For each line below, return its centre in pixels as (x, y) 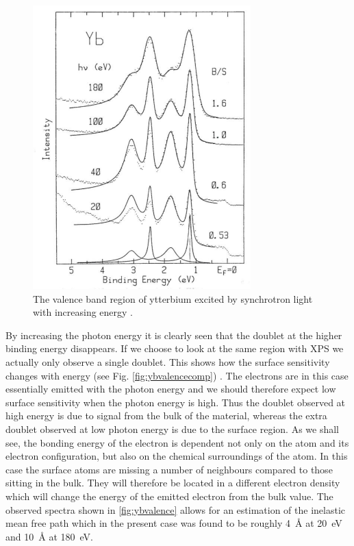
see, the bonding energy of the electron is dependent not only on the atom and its (177, 442)
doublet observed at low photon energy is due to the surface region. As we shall (173, 429)
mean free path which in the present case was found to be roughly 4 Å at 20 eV (174, 523)
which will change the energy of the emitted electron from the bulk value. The (169, 496)
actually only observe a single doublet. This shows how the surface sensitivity (168, 361)
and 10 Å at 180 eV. (49, 536)
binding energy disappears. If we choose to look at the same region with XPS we (175, 348)
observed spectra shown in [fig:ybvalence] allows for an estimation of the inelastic (176, 509)
